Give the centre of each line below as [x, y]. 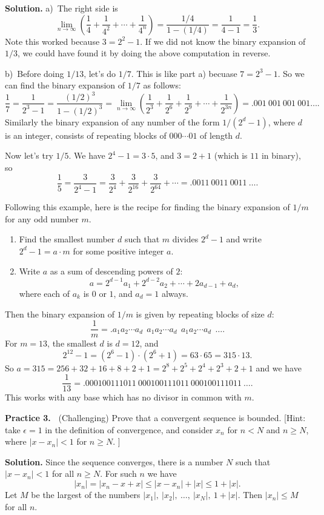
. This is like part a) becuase [184, 73]
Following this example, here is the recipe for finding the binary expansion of [147, 207]
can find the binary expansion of [65, 85]
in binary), [281, 155]
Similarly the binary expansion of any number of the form [112, 121]
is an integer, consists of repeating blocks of [86, 135]
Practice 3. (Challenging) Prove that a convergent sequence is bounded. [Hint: [155, 418]
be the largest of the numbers [86, 495]
